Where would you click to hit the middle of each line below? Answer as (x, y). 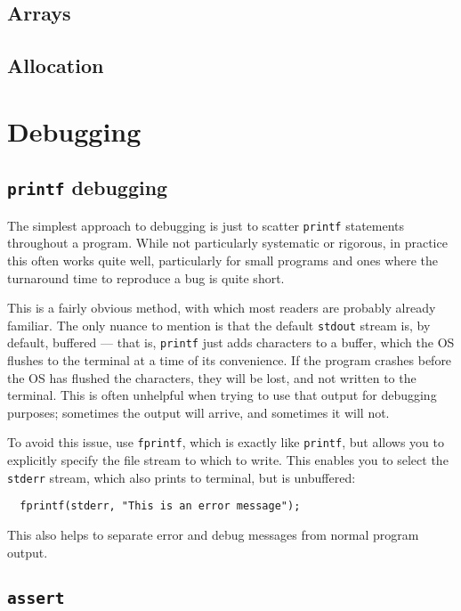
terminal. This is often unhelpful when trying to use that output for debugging (222, 395)
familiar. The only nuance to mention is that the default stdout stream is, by (219, 325)
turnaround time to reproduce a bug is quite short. (146, 277)
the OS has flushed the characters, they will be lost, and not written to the (212, 377)
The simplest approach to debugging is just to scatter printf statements (206, 225)
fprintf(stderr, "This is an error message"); (160, 506)
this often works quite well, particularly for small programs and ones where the (223, 260)
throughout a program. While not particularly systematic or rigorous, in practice (227, 243)
